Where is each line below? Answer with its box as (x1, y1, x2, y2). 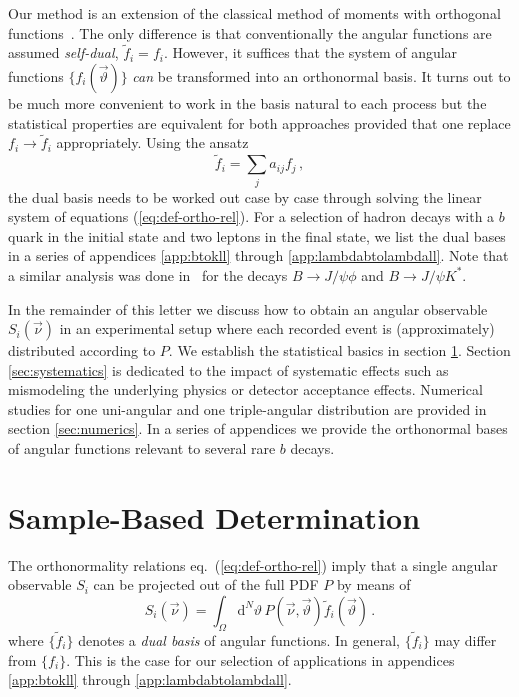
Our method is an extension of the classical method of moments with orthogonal (8, 3, 501, 23)
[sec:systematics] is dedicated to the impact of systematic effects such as (8, 359, 449, 380)
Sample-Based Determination (8, 496, 421, 537)
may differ (434, 630, 497, 650)
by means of (336, 574, 411, 595)
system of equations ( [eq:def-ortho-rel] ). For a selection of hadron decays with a (8, 206, 495, 227)
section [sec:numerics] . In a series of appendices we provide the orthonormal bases (8, 418, 508, 439)
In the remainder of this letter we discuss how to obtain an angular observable (8, 298, 488, 319)
